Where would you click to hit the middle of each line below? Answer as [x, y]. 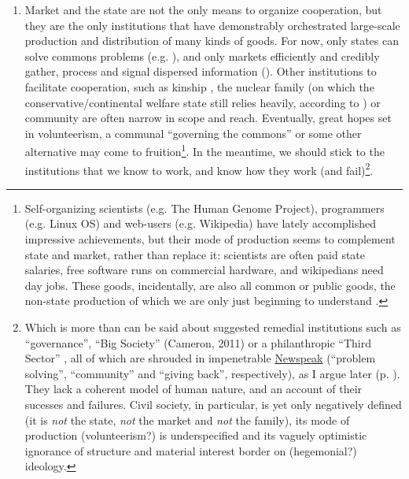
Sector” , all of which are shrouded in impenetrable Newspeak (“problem [200, 358]
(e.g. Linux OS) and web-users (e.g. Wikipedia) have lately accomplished [200, 223]
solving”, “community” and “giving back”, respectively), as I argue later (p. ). [212, 373]
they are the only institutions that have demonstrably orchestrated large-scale [212, 25]
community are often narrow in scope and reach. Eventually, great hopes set [208, 118]
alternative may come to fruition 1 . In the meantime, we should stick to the [204, 150]
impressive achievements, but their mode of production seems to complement [210, 239]
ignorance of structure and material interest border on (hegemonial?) [191, 450]
